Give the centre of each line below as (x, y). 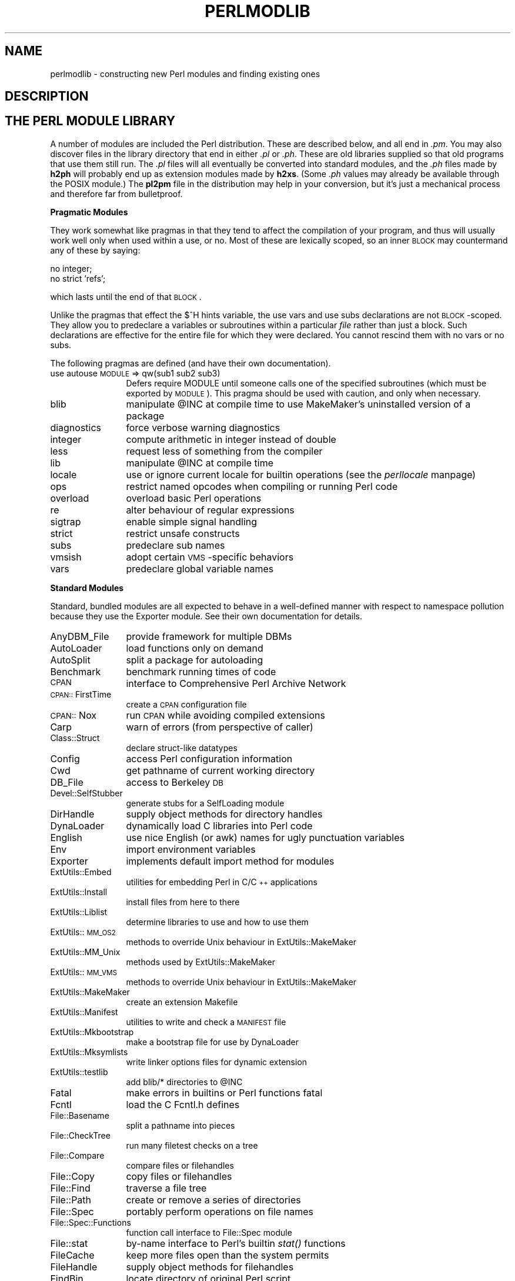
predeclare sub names (175, 545)
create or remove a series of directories (213, 1200)
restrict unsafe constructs (183, 533)
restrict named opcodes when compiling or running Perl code (262, 486)
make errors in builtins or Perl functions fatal (224, 1092)
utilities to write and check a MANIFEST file (206, 1022)
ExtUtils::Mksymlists (89, 1052)
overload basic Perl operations (194, 498)
